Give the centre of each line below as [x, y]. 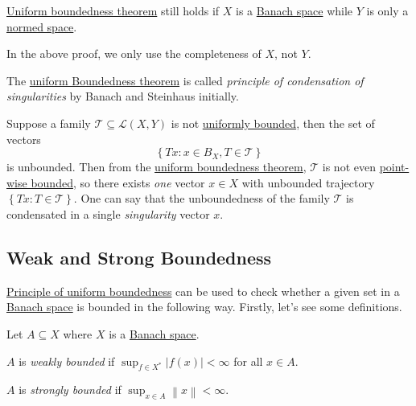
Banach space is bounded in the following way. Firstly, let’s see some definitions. [204, 307]
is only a [387, 10]
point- [394, 167]
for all [248, 361]
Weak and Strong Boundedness [139, 257]
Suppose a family [49, 123]
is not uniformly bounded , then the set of [273, 123]
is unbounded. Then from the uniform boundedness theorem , [157, 167]
